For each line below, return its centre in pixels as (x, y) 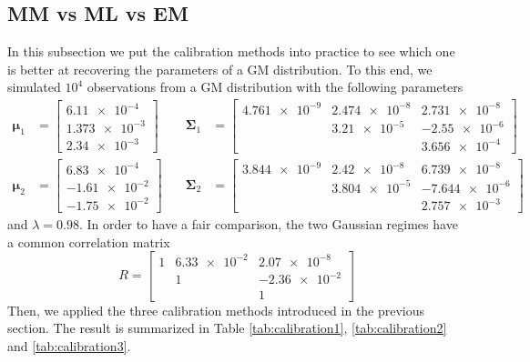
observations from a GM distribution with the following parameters (275, 87)
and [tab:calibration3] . (69, 345)
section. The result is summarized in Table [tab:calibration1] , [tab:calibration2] (227, 328)
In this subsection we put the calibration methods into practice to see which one (231, 51)
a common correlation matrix (89, 241)
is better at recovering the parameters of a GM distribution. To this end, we (220, 69)
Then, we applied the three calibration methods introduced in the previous (216, 310)
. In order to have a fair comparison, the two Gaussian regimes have (268, 224)
